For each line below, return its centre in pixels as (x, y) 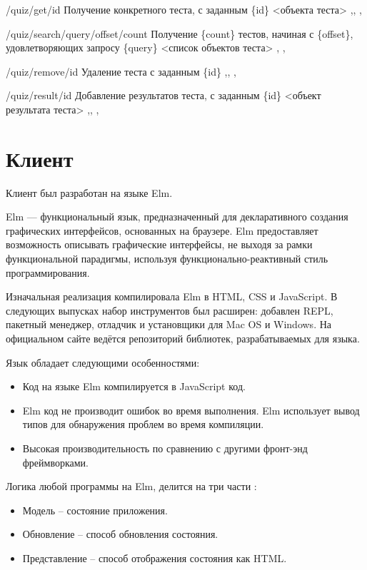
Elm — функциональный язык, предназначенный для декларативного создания (177, 217)
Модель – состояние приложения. (95, 510)
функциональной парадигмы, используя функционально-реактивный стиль (167, 259)
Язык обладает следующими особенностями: (103, 362)
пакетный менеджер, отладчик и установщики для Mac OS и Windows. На (169, 324)
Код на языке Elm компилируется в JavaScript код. (134, 386)
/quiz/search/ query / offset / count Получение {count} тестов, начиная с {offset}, (180, 33)
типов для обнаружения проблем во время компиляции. (143, 424)
